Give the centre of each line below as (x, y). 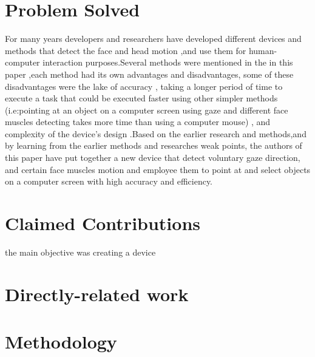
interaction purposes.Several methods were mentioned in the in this (168, 62)
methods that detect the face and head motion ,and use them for (126, 50)
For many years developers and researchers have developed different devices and (153, 39)
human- (263, 50)
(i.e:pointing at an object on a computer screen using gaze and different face (147, 110)
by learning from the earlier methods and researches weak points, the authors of (154, 145)
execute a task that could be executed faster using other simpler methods (141, 98)
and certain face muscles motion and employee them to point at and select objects (158, 169)
